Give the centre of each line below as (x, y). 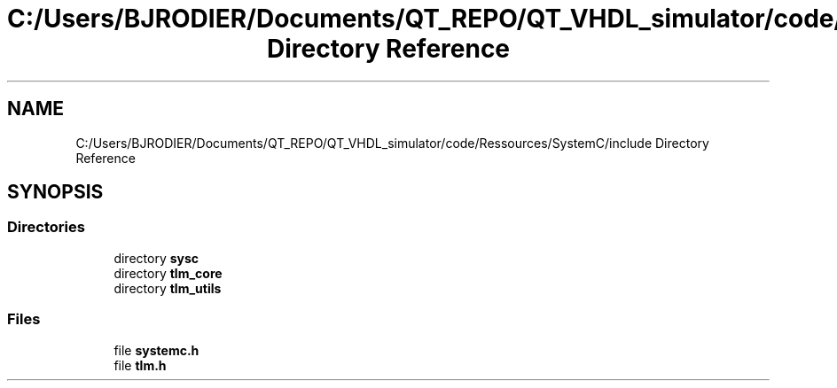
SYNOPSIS (55, 192)
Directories (46, 227)
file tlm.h (140, 365)
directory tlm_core (168, 273)
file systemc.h (156, 350)
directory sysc (156, 258)
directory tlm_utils (168, 288)
